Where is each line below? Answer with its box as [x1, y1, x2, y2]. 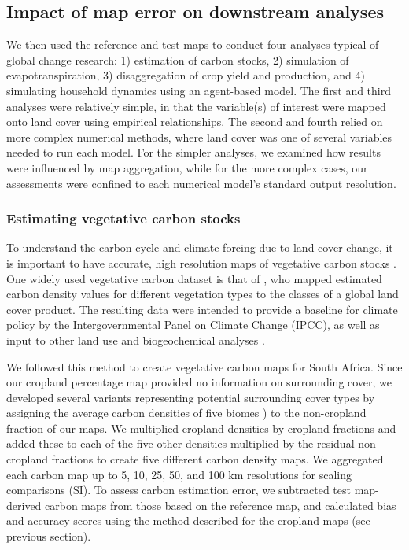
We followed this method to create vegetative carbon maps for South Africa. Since [6, 358, 403, 375]
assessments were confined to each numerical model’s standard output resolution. [6, 175, 396, 191]
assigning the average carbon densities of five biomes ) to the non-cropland [6, 404, 367, 421]
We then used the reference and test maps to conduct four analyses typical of [6, 36, 379, 53]
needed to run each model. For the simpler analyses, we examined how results [6, 144, 381, 161]
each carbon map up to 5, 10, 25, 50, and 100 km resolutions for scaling [6, 466, 352, 482]
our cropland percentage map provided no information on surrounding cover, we [6, 374, 392, 390]
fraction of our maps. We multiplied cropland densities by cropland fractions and [6, 419, 396, 436]
